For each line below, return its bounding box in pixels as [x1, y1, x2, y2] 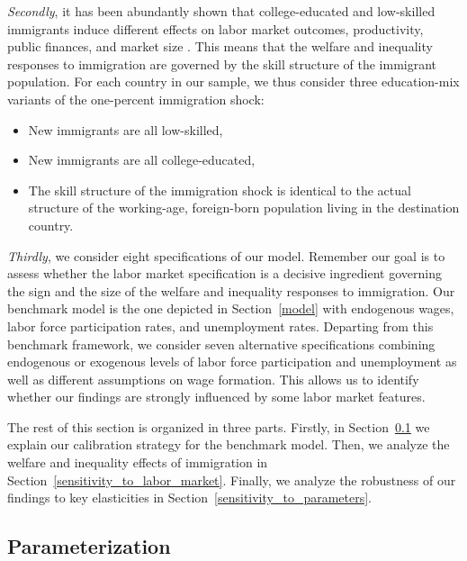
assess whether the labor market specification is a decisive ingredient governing [7, 264, 442, 283]
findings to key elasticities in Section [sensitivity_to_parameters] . [7, 488, 373, 507]
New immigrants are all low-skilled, [28, 120, 223, 139]
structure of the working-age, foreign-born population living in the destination [28, 198, 460, 217]
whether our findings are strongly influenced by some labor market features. [7, 387, 426, 406]
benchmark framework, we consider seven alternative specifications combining [7, 334, 436, 353]
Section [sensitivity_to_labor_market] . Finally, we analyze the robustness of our [7, 470, 456, 489]
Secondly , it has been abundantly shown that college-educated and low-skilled [7, 2, 436, 20]
